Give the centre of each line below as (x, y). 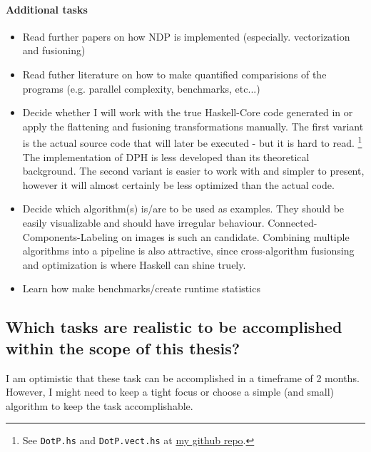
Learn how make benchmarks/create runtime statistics (141, 288)
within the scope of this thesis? (123, 348)
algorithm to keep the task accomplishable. (100, 405)
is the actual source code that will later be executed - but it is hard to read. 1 (192, 142)
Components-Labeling (70, 236)
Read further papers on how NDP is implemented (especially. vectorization (186, 36)
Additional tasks (47, 9)
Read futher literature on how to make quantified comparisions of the (174, 74)
